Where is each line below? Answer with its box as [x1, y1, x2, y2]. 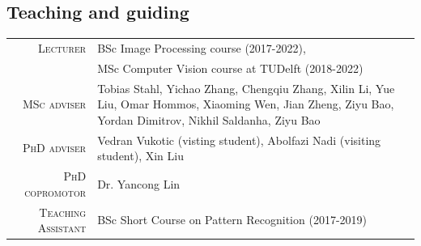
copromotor [24, 183, 87, 200]
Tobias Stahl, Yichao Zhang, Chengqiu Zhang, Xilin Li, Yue [97, 79, 395, 96]
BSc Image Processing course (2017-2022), [97, 39, 306, 56]
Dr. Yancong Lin [97, 175, 181, 192]
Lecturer [38, 39, 87, 56]
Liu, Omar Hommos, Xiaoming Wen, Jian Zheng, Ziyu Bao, [97, 95, 394, 112]
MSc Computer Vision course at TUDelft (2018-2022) [97, 59, 364, 76]
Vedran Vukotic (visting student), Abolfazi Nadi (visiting [97, 131, 381, 148]
